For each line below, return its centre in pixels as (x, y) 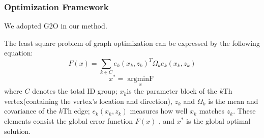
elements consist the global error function (69, 120)
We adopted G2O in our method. (56, 26)
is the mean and (233, 101)
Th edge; (76, 111)
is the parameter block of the (172, 91)
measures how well (159, 111)
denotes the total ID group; (75, 91)
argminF (141, 79)
